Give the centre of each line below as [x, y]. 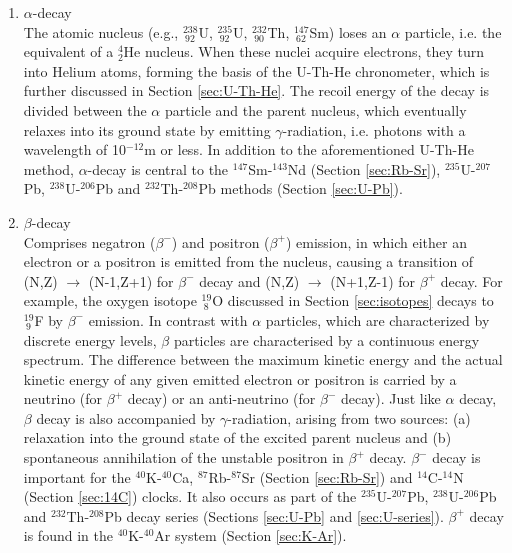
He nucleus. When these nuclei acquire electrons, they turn [304, 51]
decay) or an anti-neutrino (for [221, 398]
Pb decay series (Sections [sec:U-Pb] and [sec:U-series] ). [274, 515]
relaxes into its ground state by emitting [147, 129]
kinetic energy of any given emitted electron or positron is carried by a [240, 378]
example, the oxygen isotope [110, 300]
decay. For [471, 280]
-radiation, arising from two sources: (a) [349, 417]
